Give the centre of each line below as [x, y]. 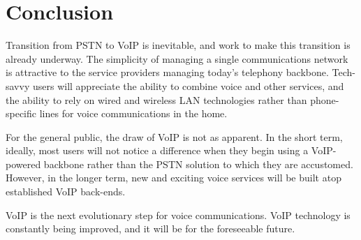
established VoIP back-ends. [66, 192]
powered [23, 164]
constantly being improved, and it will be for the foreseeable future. [150, 228]
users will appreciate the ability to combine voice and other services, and [188, 85]
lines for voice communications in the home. [133, 113]
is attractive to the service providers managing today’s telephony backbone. [167, 72]
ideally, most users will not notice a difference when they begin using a [157, 150]
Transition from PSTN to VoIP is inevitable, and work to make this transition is [178, 45]
